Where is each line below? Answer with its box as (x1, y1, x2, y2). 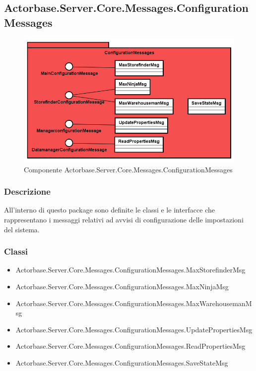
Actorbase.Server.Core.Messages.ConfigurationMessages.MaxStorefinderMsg (15, 265, 246, 275)
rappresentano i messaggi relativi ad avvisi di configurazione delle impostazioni (4, 214, 244, 224)
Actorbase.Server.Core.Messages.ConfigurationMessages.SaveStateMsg (15, 357, 228, 368)
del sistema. (4, 224, 40, 234)
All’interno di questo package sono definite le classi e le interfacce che (4, 205, 215, 215)
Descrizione (4, 185, 51, 198)
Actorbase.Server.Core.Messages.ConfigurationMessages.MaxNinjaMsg (15, 281, 229, 291)
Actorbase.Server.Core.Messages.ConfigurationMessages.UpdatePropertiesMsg (15, 324, 253, 334)
